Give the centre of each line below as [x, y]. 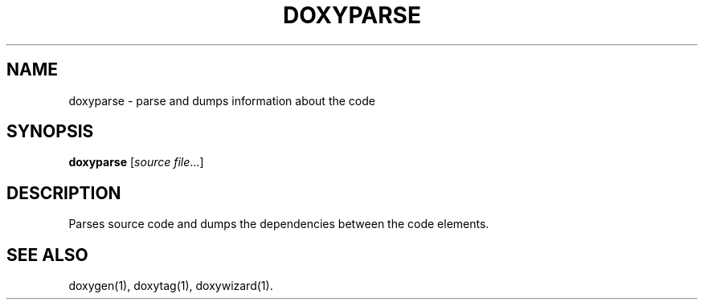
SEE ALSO [47, 255]
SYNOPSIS [50, 132]
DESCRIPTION [64, 193]
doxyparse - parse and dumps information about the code [222, 100]
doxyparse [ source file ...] [136, 162]
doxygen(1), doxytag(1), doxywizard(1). [171, 286]
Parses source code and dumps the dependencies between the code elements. [279, 224]
